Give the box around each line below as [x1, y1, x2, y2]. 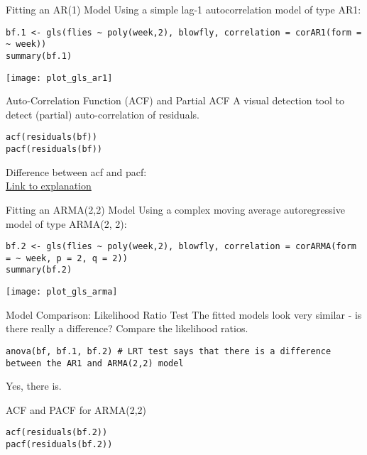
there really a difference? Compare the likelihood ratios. [6, 321, 248, 336]
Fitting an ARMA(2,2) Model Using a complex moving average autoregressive [6, 202, 345, 216]
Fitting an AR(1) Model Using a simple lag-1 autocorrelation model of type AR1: [6, 2, 361, 16]
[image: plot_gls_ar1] [6, 72, 113, 83]
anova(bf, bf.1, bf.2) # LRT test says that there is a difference [6, 346, 332, 356]
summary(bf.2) [6, 265, 72, 275]
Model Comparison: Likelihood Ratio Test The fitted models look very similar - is [6, 307, 362, 322]
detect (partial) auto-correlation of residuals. [6, 106, 199, 121]
